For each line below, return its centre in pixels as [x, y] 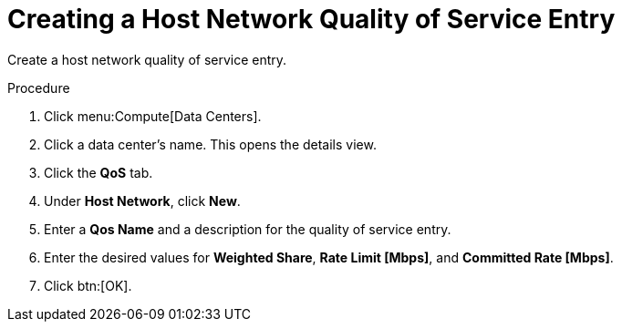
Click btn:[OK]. [88, 285]
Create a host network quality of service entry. [147, 59]
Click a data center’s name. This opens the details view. [210, 144]
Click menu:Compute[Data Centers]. [153, 116]
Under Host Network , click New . [142, 200]
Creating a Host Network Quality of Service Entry [311, 19]
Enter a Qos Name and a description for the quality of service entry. [248, 229]
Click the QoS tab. [98, 172]
